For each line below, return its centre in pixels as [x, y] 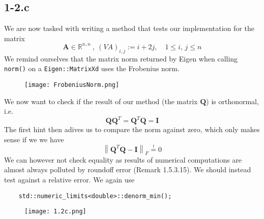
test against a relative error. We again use [69, 179]
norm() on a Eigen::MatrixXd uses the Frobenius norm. [92, 68]
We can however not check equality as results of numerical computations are [123, 159]
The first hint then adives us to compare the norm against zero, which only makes [132, 129]
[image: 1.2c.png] [55, 212]
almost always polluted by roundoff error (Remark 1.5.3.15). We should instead [128, 169]
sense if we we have [34, 139]
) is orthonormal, [232, 101]
